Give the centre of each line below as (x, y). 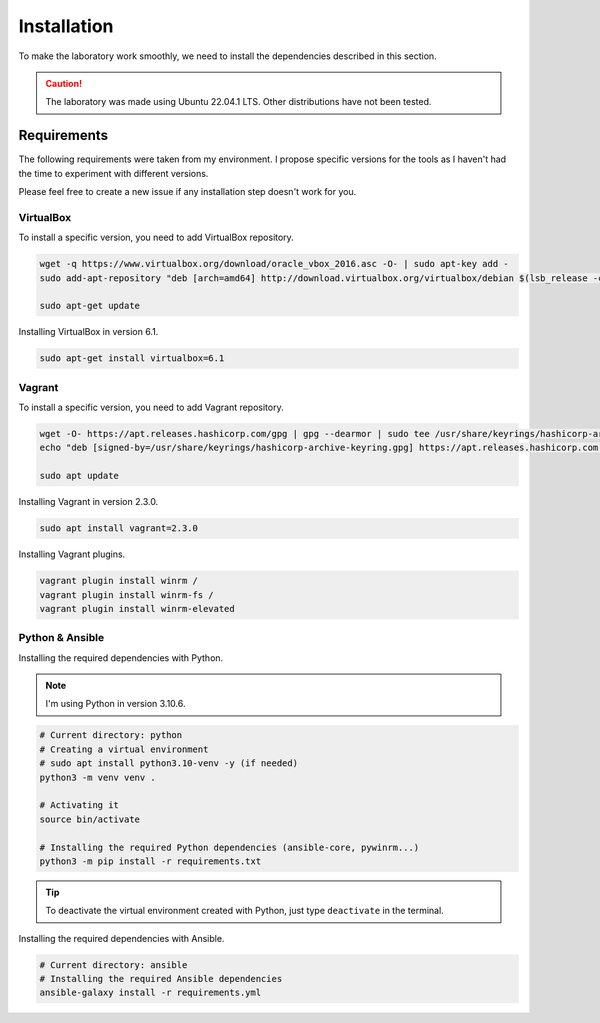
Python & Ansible (61, 638)
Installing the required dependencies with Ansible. (121, 938)
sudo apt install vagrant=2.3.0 (119, 528)
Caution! (64, 83)
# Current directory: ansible (113, 964)
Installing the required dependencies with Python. (121, 657)
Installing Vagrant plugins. (72, 554)
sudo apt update (79, 476)
